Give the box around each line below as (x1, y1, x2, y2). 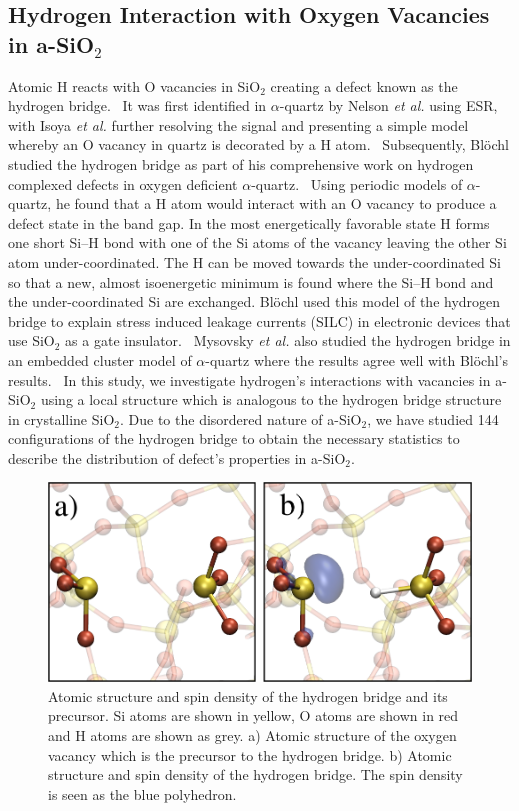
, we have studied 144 (367, 408, 499, 429)
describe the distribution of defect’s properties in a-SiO (8, 447, 346, 468)
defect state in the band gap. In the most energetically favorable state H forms (8, 212, 490, 233)
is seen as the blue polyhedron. (48, 783, 237, 804)
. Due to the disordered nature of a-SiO (120, 408, 362, 429)
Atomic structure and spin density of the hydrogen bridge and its (48, 685, 448, 706)
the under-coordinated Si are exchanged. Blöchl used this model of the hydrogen (8, 291, 501, 312)
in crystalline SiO (8, 408, 115, 429)
